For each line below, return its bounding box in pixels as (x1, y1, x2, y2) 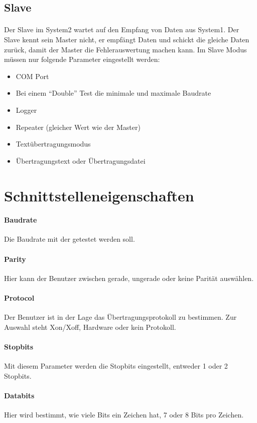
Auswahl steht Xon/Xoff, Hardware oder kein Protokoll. (4, 321, 176, 332)
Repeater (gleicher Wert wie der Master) (16, 121, 141, 132)
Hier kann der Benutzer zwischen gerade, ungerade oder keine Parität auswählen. (4, 272, 254, 283)
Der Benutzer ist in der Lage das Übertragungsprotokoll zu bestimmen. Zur (4, 312, 237, 322)
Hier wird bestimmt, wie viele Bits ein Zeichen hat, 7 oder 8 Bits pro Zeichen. (4, 409, 244, 420)
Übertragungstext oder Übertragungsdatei (16, 155, 146, 166)
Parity (4, 253, 26, 264)
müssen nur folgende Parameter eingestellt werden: (4, 54, 160, 64)
